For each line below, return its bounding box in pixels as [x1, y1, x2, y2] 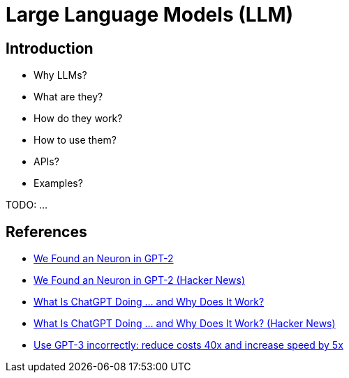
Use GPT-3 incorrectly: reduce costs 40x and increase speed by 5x [34, 339, 343, 351]
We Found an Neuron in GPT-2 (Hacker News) [34, 274, 246, 287]
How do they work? [34, 112, 123, 125]
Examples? [34, 177, 83, 190]
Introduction [6, 39, 94, 57]
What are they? [34, 91, 103, 103]
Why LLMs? [34, 69, 87, 82]
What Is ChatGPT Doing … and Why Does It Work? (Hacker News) [34, 317, 336, 330]
